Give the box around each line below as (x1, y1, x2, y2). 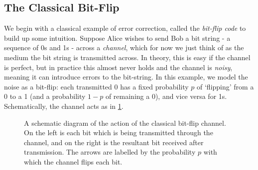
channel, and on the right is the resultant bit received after (24, 137, 204, 147)
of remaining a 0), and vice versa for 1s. (105, 91, 227, 101)
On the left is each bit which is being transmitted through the (24, 127, 213, 138)
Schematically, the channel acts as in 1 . (4, 100, 124, 111)
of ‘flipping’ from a (197, 81, 254, 91)
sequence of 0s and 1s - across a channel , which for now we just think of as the (4, 42, 244, 53)
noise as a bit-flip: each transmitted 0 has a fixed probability (4, 81, 189, 91)
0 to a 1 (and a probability (4, 91, 86, 101)
